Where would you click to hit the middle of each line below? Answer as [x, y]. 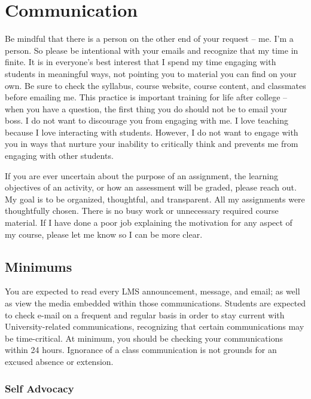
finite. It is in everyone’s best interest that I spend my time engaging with [141, 62]
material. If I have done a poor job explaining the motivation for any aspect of [149, 222]
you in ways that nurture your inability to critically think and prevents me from [152, 144]
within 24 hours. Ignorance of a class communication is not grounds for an [141, 350]
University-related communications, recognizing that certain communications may [155, 326]
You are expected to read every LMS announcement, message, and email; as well [153, 291]
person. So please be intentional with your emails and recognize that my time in [152, 50]
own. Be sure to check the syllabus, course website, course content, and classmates [155, 85]
